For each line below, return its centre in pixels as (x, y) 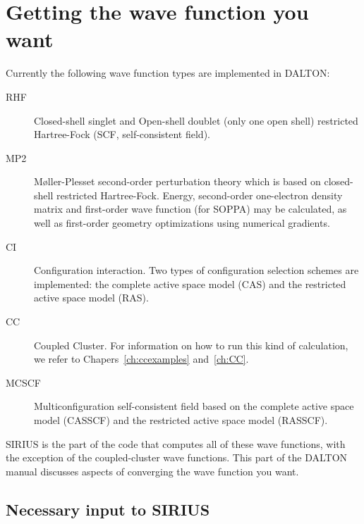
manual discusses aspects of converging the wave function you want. (152, 471)
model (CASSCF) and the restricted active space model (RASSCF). (181, 420)
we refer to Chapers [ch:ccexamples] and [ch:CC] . (141, 359)
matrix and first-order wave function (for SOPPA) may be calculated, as (190, 209)
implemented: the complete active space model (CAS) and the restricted (190, 283)
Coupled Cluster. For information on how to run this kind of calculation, (191, 345)
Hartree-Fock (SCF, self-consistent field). (122, 134)
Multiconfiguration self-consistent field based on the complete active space (194, 406)
